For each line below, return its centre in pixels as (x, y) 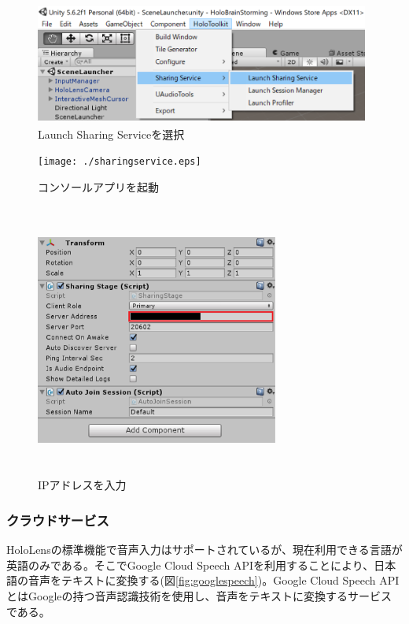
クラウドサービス (58, 520)
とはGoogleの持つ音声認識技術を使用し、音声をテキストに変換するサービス (199, 595)
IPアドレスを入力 (82, 485)
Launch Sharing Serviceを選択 (111, 134)
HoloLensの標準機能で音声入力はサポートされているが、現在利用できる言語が (204, 550)
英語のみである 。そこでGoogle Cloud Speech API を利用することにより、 (190, 565)
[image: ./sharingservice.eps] (120, 162)
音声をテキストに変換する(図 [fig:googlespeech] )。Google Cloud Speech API (214, 580)
